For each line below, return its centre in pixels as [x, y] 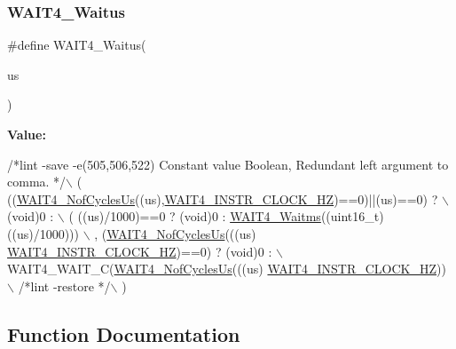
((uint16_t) [352, 216]
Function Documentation [124, 333]
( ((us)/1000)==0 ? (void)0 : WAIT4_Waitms [195, 216]
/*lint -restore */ [64, 286]
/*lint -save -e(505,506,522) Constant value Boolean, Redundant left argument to [228, 164]
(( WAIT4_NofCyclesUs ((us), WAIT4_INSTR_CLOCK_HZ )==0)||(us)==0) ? [223, 198]
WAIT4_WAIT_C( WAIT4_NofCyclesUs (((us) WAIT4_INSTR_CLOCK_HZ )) [227, 269]
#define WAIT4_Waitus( [77, 45]
